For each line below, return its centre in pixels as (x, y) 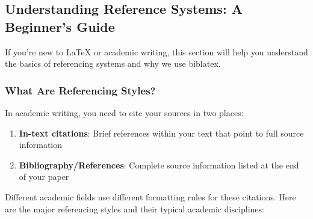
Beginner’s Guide (60, 26)
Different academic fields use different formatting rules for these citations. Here (150, 196)
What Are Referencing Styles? (80, 90)
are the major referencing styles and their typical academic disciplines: (135, 208)
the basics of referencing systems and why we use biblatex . (113, 63)
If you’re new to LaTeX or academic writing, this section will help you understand (156, 51)
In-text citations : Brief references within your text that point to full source (161, 133)
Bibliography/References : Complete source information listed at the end (159, 165)
